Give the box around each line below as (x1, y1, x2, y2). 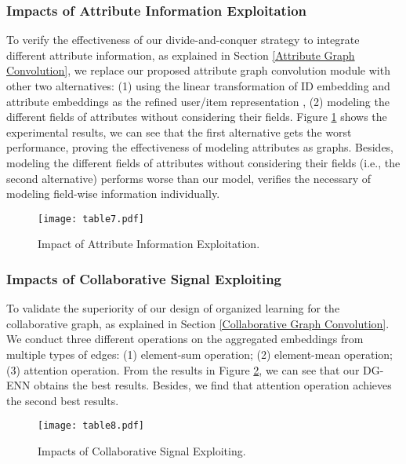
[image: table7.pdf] (38, 213, 145, 225)
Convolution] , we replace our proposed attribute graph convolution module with (6, 62, 390, 79)
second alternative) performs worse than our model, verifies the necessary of (6, 170, 372, 186)
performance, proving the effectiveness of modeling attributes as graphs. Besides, (6, 139, 394, 155)
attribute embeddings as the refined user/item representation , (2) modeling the (6, 93, 390, 109)
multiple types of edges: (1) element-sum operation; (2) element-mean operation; (6, 346, 393, 362)
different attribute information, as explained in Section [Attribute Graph (6, 46, 355, 63)
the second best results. (6, 392, 119, 408)
